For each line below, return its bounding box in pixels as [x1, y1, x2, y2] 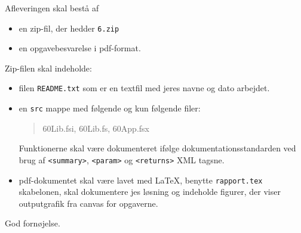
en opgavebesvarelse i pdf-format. [19, 42, 141, 54]
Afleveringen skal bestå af [5, 2, 99, 14]
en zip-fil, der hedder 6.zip [19, 21, 119, 34]
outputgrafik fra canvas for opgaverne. [19, 197, 158, 209]
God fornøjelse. [5, 217, 60, 229]
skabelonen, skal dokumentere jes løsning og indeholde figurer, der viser [19, 185, 281, 198]
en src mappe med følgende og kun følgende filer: [19, 102, 201, 114]
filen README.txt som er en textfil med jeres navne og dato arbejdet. [19, 82, 270, 94]
